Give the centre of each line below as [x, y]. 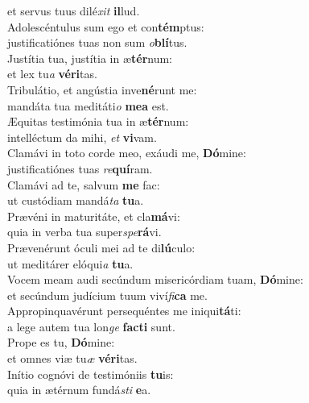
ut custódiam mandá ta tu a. [76, 200]
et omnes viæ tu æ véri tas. [72, 358]
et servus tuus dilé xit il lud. [74, 10]
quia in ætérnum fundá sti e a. [79, 390]
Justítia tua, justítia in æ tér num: [90, 58]
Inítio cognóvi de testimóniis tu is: [91, 374]
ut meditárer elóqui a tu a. [70, 263]
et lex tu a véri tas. [52, 74]
